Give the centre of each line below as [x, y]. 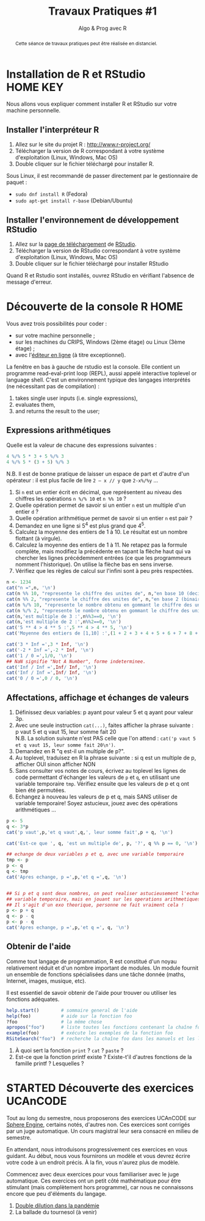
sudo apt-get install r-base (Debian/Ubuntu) [74, 201]
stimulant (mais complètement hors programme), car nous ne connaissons [100, 1187]
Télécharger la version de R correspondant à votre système [90, 151]
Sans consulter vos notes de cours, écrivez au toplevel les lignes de [100, 770]
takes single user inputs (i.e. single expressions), [77, 398]
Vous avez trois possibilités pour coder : [57, 324]
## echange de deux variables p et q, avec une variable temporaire [95, 854]
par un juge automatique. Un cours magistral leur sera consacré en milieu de [103, 1131]
